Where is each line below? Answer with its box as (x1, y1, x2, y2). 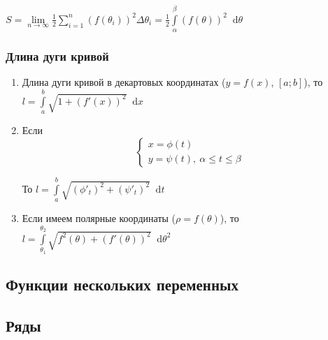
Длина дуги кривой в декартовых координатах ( (22, 75, 226, 89)
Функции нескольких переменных (6, 273, 238, 295)
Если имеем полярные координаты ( (22, 210, 176, 225)
